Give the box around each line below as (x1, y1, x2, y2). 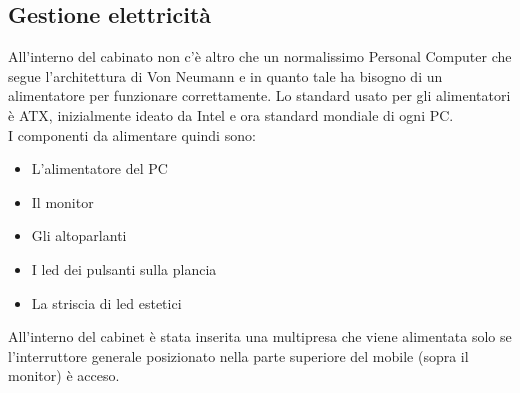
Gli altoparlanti (31, 225, 127, 246)
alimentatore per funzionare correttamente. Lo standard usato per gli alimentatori (8, 85, 511, 106)
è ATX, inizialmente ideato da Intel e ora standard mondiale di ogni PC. (8, 104, 454, 125)
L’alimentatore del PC (31, 158, 168, 179)
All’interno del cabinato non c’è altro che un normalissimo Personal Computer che (8, 46, 512, 67)
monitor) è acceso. (8, 365, 120, 386)
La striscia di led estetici (31, 292, 182, 313)
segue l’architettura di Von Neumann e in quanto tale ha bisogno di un (8, 65, 443, 86)
